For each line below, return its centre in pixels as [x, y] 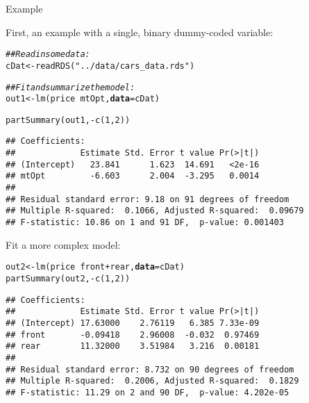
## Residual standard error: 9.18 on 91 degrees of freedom [148, 199]
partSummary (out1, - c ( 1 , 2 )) [68, 120]
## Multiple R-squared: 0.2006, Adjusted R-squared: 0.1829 [152, 381]
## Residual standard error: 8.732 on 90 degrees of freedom [150, 369]
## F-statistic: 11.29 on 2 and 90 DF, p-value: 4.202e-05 [148, 392]
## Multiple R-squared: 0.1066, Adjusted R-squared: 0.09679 [155, 211]
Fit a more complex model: [63, 244]
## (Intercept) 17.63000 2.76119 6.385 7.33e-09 [133, 323]
